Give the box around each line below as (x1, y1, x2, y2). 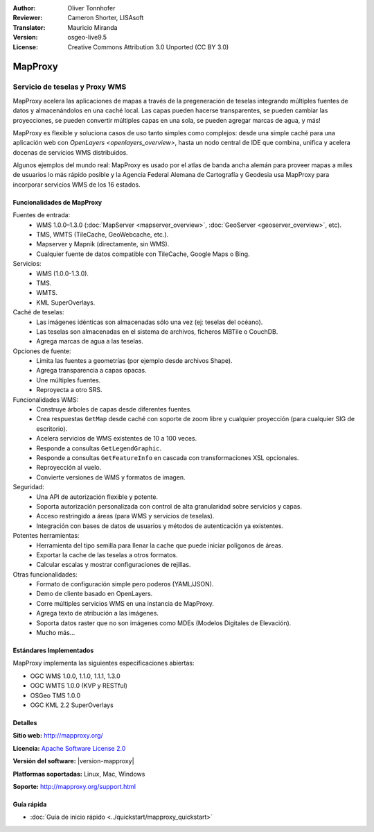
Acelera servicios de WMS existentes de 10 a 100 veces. (36, 434, 197, 443)
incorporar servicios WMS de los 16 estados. (12, 180, 141, 189)
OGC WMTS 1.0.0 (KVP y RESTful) (30, 681, 128, 690)
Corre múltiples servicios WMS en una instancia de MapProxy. (36, 599, 215, 607)
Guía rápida (12, 800, 47, 808)
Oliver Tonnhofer (67, 4, 116, 12)
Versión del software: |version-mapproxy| (12, 757, 134, 765)
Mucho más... (36, 629, 75, 637)
